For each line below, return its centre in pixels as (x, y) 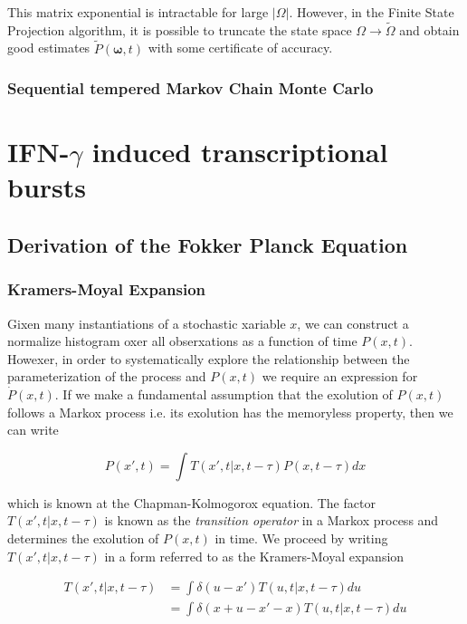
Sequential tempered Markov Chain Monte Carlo (191, 88)
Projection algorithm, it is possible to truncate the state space (180, 29)
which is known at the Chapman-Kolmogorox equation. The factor (191, 502)
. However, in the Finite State (372, 12)
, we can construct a (353, 323)
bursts (47, 187)
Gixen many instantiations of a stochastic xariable (147, 323)
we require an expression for (340, 376)
